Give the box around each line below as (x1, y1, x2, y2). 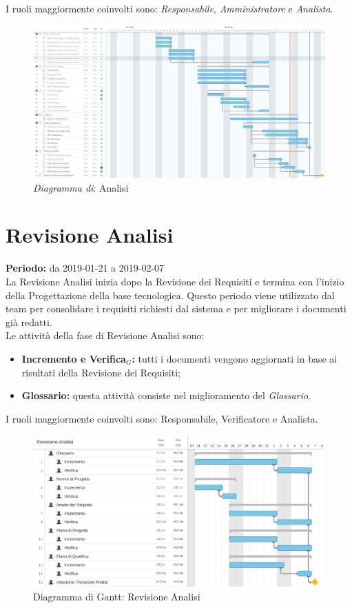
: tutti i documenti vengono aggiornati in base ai (132, 351, 338, 365)
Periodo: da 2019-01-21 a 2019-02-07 (6, 261, 165, 275)
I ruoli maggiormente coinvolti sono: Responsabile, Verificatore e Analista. (6, 411, 318, 425)
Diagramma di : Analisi (33, 180, 129, 194)
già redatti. (6, 314, 52, 329)
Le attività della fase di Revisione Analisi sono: (6, 328, 205, 343)
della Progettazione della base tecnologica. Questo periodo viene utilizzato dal (6, 287, 335, 302)
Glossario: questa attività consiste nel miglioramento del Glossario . (21, 388, 311, 403)
